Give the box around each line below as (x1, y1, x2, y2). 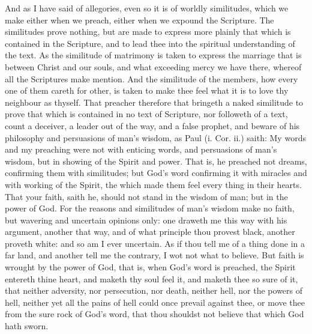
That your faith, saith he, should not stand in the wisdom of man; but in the (5, 190, 288, 202)
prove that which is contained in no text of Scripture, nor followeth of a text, (5, 108, 288, 120)
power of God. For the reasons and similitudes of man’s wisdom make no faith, (5, 202, 295, 214)
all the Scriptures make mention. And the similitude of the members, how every (5, 72, 298, 85)
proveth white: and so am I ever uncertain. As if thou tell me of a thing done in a (5, 237, 305, 249)
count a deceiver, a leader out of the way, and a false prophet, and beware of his (5, 119, 300, 132)
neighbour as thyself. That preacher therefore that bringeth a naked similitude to (5, 96, 304, 108)
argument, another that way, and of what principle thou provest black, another (5, 225, 295, 238)
